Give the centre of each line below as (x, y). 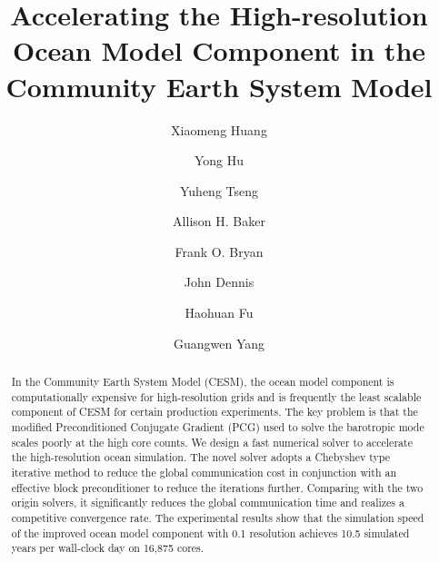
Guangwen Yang (219, 343)
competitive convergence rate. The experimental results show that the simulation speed (218, 517)
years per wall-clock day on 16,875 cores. (108, 548)
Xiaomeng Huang (219, 129)
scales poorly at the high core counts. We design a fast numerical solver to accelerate (212, 442)
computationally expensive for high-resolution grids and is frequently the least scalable (216, 396)
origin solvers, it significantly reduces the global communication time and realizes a (208, 503)
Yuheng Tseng (219, 190)
